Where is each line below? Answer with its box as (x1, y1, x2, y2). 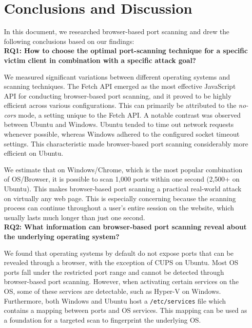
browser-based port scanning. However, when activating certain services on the (4, 276, 239, 287)
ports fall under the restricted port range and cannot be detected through (4, 266, 224, 277)
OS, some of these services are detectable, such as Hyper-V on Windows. (4, 286, 221, 296)
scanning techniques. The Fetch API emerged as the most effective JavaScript (4, 81, 236, 91)
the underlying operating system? (4, 231, 119, 241)
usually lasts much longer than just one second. (4, 212, 145, 222)
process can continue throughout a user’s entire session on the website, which (4, 203, 234, 213)
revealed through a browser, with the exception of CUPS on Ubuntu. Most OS (4, 257, 238, 267)
